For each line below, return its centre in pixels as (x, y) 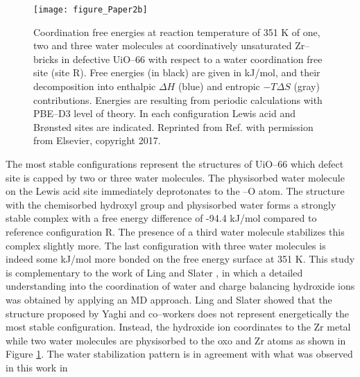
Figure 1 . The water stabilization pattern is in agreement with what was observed (179, 354)
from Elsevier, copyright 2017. (97, 140)
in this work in (37, 367)
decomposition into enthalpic (95, 86)
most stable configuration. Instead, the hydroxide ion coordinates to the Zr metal (178, 327)
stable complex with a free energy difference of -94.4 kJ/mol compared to (161, 218)
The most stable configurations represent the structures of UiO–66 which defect (175, 164)
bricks (46, 59)
